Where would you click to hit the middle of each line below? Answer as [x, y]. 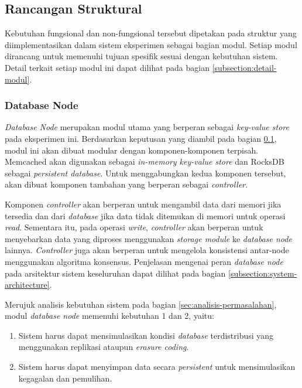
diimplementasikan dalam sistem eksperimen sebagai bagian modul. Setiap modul [151, 44]
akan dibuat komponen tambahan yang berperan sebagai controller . [126, 184]
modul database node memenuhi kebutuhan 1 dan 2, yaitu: [109, 316]
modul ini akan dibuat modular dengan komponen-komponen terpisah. [132, 150]
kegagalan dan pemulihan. [65, 378]
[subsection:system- [262, 273]
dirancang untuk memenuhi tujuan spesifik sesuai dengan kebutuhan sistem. [141, 56]
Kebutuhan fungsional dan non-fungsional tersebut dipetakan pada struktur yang [151, 33]
